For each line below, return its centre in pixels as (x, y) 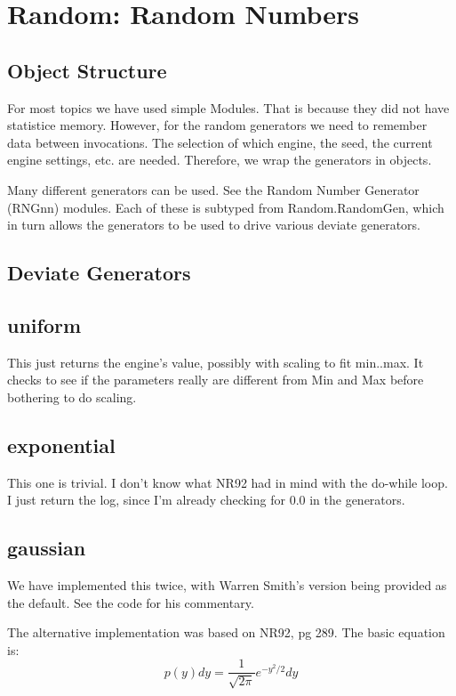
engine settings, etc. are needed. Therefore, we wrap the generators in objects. (220, 160)
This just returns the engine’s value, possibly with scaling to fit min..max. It (216, 362)
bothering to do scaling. (72, 397)
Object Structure (87, 70)
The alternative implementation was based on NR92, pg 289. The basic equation (226, 632)
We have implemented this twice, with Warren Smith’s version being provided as (227, 585)
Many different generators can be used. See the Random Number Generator (213, 189)
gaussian (47, 548)
